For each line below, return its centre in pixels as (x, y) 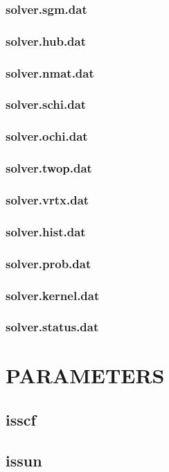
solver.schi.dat (46, 104)
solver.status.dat (52, 327)
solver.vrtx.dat (47, 199)
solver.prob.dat (48, 263)
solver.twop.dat (49, 168)
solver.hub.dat (46, 41)
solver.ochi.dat (47, 136)
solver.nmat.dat (50, 72)
